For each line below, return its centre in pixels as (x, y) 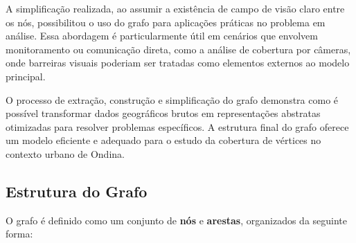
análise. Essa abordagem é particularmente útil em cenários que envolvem (162, 36)
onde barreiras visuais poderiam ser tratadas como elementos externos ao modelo (178, 63)
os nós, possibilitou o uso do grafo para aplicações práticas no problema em (166, 22)
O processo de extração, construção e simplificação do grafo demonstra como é (172, 99)
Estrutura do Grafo (77, 191)
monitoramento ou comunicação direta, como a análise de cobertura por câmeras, (178, 49)
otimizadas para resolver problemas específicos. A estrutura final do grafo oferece (177, 126)
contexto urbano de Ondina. (65, 153)
